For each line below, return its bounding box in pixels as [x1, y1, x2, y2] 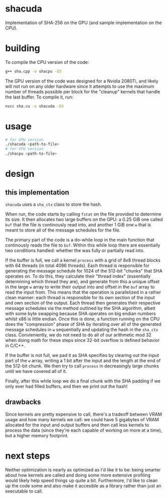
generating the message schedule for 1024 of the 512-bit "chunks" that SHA [5, 268, 163, 274]
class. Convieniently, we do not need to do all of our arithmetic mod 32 [5, 332, 151, 338]
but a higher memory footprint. [5, 432, 69, 438]
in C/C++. [5, 342, 26, 349]
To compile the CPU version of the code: [5, 59, 89, 65]
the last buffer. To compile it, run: [5, 94, 74, 100]
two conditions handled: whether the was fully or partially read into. [5, 247, 145, 254]
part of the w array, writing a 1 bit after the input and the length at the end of [5, 357, 161, 364]
